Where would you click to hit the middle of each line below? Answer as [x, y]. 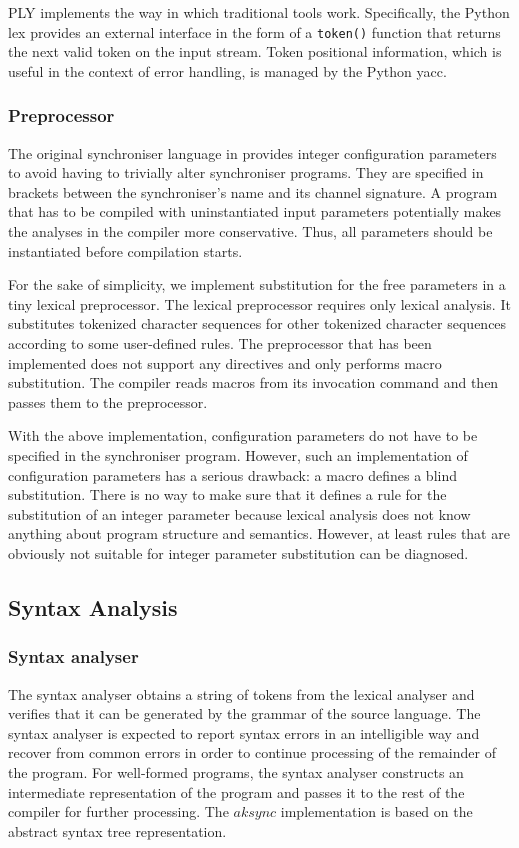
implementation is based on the [376, 811]
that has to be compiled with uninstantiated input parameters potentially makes [255, 211]
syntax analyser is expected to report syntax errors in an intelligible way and [244, 732]
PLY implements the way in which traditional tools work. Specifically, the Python [259, 12]
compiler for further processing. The [118, 811]
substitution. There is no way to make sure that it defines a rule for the [227, 494]
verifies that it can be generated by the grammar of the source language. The [244, 713]
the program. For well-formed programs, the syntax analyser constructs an [236, 771]
